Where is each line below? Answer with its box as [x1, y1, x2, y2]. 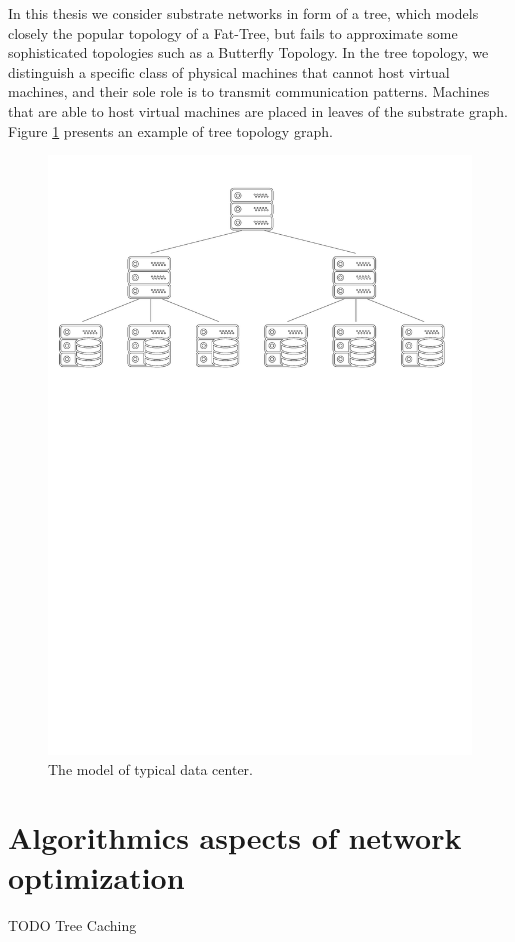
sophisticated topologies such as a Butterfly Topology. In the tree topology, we [8, 42, 489, 63]
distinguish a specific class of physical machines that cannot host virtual [8, 61, 450, 82]
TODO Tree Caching [8, 914, 137, 935]
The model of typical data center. [48, 758, 253, 779]
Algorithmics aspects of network [8, 817, 462, 858]
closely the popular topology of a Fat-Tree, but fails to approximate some [8, 22, 458, 43]
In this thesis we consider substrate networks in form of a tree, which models [8, 3, 479, 23]
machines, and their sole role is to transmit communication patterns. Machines [8, 81, 490, 102]
